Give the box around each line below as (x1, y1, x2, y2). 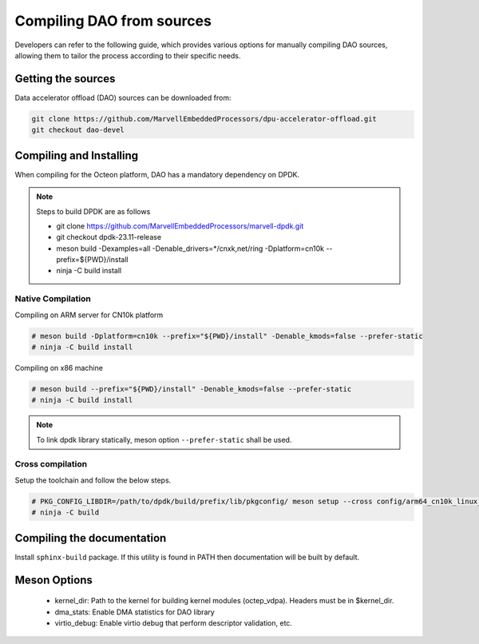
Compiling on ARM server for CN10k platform (14, 310, 164, 320)
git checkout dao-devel (31, 125, 125, 135)
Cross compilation (14, 459, 88, 470)
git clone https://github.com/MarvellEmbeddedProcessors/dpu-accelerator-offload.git (31, 114, 377, 123)
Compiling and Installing (14, 149, 139, 162)
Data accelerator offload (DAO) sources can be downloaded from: (14, 93, 232, 102)
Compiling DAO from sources (14, 12, 212, 30)
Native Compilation (14, 293, 91, 304)
